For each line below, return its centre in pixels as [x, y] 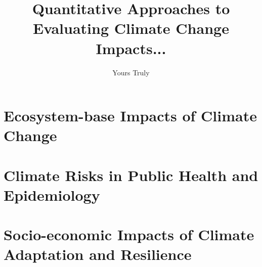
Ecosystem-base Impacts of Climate [130, 116]
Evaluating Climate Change [131, 28]
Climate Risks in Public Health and [131, 175]
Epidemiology [52, 194]
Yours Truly [131, 72]
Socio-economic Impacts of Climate [129, 234]
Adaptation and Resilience [98, 254]
